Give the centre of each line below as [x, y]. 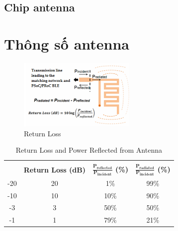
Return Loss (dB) [55, 170]
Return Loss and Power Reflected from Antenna [89, 150]
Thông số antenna [67, 43]
